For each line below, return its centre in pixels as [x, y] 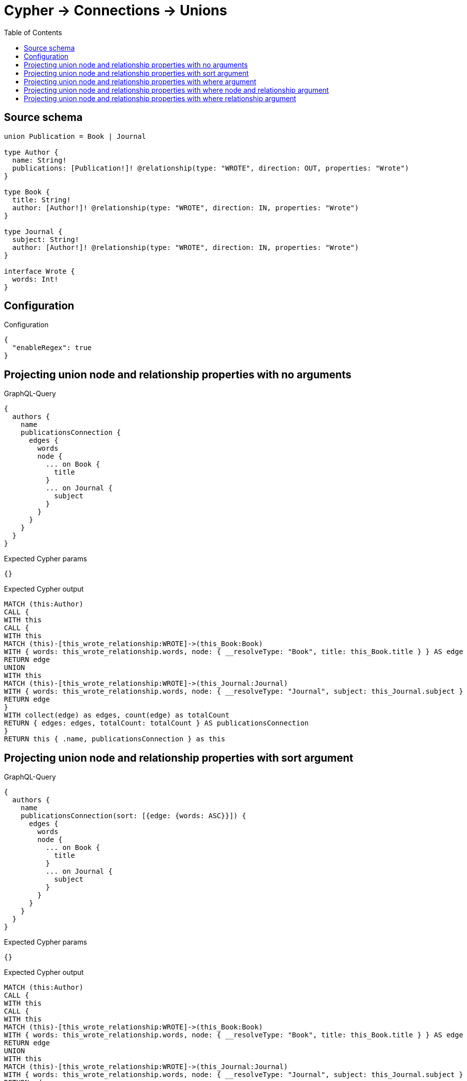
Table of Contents [33, 32]
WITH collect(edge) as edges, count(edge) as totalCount [117, 715]
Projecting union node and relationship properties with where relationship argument [160, 98]
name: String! [39, 160]
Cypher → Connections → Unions [116, 10]
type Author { [31, 152]
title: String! [41, 200]
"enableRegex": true [52, 348]
